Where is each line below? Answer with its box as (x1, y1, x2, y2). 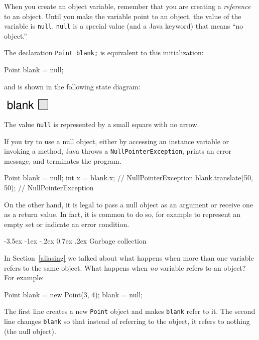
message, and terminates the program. (4, 155, 121, 166)
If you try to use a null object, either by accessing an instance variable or (4, 136, 229, 146)
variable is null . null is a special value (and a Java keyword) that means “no (4, 21, 243, 31)
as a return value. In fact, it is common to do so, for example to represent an (4, 209, 241, 219)
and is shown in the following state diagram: (4, 81, 141, 91)
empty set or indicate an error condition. (4, 218, 129, 229)
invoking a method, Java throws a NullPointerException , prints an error (4, 146, 231, 156)
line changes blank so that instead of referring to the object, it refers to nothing (4, 315, 250, 326)
